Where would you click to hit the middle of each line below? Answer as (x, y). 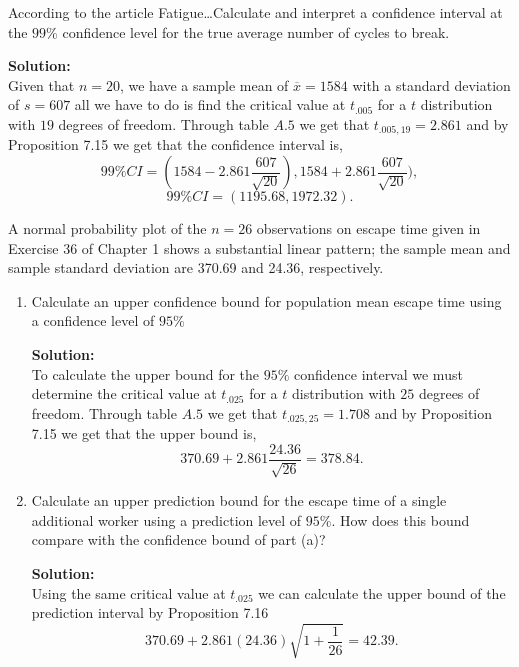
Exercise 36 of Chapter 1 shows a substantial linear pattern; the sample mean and (259, 247)
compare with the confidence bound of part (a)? (178, 539)
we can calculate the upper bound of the (382, 592)
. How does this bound (400, 519)
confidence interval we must (378, 373)
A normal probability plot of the (107, 228)
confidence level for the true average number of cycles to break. (256, 31)
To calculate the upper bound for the (145, 373)
